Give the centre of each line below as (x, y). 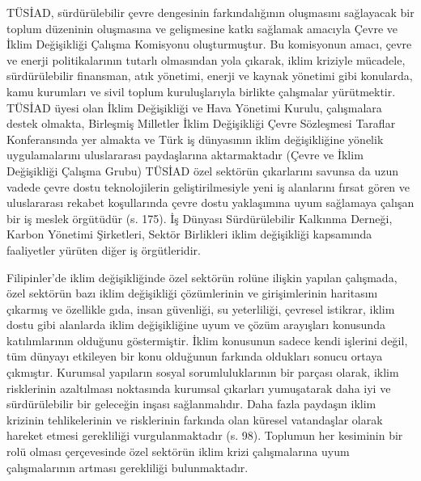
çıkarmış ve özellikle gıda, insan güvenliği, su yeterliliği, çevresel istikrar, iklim (201, 308)
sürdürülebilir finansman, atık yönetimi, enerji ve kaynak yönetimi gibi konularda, (210, 76)
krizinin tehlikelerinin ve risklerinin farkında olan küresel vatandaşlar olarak (195, 419)
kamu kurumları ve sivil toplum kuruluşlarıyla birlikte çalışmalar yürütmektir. (201, 91)
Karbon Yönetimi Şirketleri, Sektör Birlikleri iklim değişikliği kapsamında (189, 234)
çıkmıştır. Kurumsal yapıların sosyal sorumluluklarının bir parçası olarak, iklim (203, 372)
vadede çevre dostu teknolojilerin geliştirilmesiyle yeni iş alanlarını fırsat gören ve (208, 186)
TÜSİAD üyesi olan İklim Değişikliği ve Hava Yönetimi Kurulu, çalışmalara (194, 107)
